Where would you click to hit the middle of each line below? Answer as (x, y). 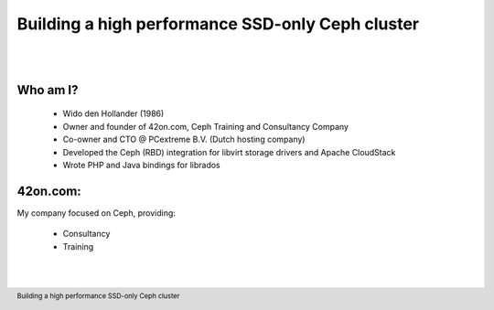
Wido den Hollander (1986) (113, 113)
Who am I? (48, 90)
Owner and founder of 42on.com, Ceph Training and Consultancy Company (206, 126)
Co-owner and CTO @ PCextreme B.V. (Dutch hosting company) (184, 139)
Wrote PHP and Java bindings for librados (142, 165)
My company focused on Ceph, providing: (96, 213)
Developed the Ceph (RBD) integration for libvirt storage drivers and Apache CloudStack (229, 152)
